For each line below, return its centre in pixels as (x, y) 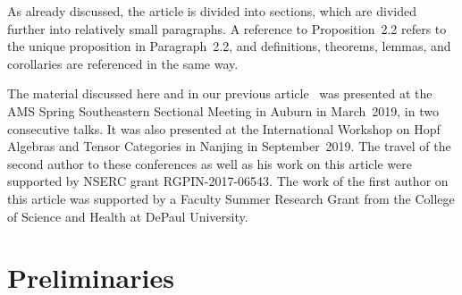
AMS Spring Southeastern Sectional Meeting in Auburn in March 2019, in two (223, 110)
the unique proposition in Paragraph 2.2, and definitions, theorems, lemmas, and (229, 46)
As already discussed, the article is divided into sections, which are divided (212, 11)
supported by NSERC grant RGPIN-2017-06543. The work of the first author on (228, 181)
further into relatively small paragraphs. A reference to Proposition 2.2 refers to (227, 28)
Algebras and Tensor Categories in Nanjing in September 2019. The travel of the (229, 146)
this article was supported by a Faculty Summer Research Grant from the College (231, 198)
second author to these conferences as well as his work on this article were (210, 163)
